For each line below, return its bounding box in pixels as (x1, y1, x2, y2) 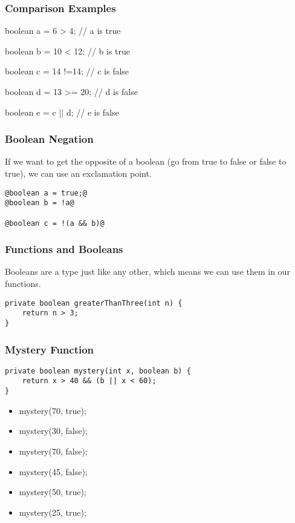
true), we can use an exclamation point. (5, 167, 152, 179)
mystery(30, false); (19, 424, 88, 437)
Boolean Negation (5, 131, 94, 146)
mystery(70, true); (19, 404, 86, 416)
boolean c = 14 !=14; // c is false (5, 65, 129, 77)
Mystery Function (5, 341, 94, 357)
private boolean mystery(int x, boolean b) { (5, 366, 191, 375)
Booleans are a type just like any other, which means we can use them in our (5, 265, 290, 278)
